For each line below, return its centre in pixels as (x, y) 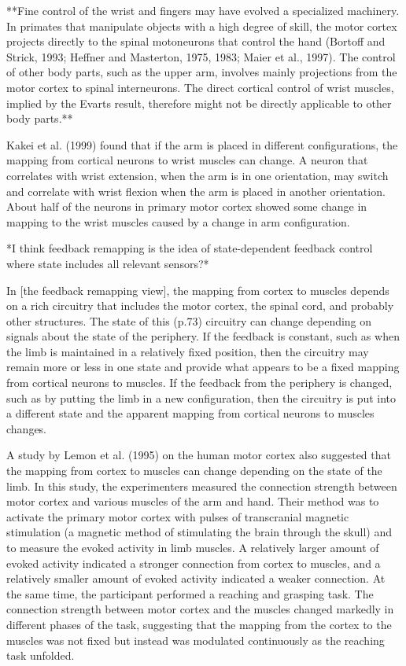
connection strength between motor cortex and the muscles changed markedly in (200, 609)
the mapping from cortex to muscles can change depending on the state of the (194, 471)
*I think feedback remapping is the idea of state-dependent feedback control (190, 248)
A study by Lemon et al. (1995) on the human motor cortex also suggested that (199, 455)
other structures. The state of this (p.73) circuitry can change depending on (189, 320)
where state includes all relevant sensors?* (108, 263)
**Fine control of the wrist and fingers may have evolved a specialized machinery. (203, 10)
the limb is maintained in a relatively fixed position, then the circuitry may (188, 351)
